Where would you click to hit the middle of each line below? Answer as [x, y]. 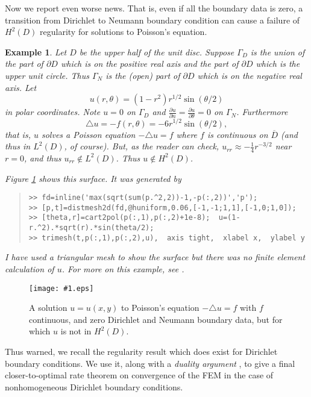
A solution [48, 308]
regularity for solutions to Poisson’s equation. [124, 32]
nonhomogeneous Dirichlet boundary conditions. [94, 386]
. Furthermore [262, 112]
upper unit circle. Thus [47, 75]
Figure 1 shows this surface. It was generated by [93, 178]
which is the [278, 64]
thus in [18, 146]
